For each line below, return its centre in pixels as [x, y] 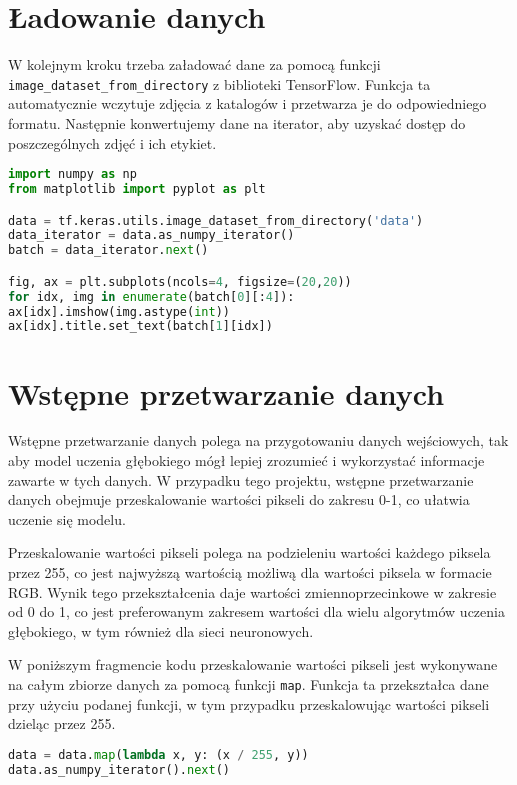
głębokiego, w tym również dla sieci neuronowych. [161, 630]
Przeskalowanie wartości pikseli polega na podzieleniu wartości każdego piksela [249, 552]
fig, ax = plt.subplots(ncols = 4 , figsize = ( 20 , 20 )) [180, 281]
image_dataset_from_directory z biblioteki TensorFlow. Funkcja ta [219, 83]
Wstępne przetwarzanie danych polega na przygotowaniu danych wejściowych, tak [258, 440]
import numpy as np [72, 174]
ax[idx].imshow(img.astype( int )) [119, 311]
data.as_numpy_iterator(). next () [119, 769]
